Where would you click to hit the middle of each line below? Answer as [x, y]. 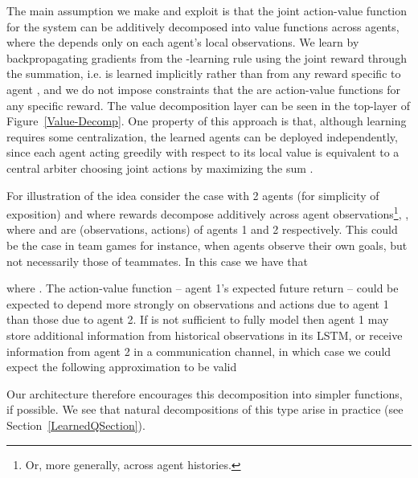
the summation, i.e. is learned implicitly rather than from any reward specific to [204, 74]
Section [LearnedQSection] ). [76, 425]
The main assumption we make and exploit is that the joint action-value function [207, 10]
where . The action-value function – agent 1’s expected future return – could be [203, 288]
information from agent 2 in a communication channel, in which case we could [199, 351]
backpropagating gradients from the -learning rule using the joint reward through [207, 57]
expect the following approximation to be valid [122, 367]
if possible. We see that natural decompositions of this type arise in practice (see [205, 409]
